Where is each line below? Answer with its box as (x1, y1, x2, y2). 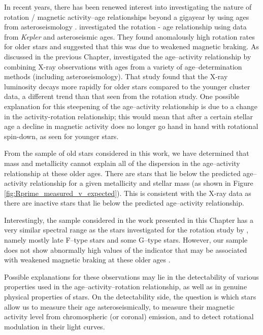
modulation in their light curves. (4, 321, 105, 331)
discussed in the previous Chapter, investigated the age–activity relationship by (4, 51, 251, 61)
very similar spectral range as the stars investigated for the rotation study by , (4, 224, 249, 235)
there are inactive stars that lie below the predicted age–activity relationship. (4, 197, 244, 208)
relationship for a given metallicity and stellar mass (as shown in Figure (29, 178, 253, 188)
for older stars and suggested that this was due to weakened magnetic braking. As (4, 41, 259, 52)
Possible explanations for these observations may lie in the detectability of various (4, 271, 259, 282)
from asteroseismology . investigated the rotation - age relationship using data (4, 21, 247, 32)
